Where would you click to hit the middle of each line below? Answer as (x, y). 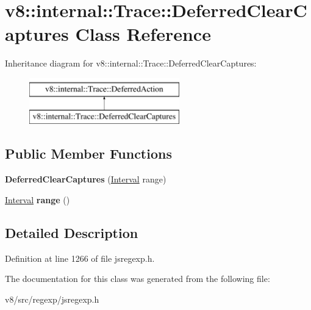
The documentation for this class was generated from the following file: (138, 279)
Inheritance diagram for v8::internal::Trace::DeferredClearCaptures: (131, 63)
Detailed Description (72, 232)
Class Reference (143, 34)
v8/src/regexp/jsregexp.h (52, 299)
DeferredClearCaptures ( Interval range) (86, 179)
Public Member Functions (88, 153)
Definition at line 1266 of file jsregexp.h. (80, 258)
